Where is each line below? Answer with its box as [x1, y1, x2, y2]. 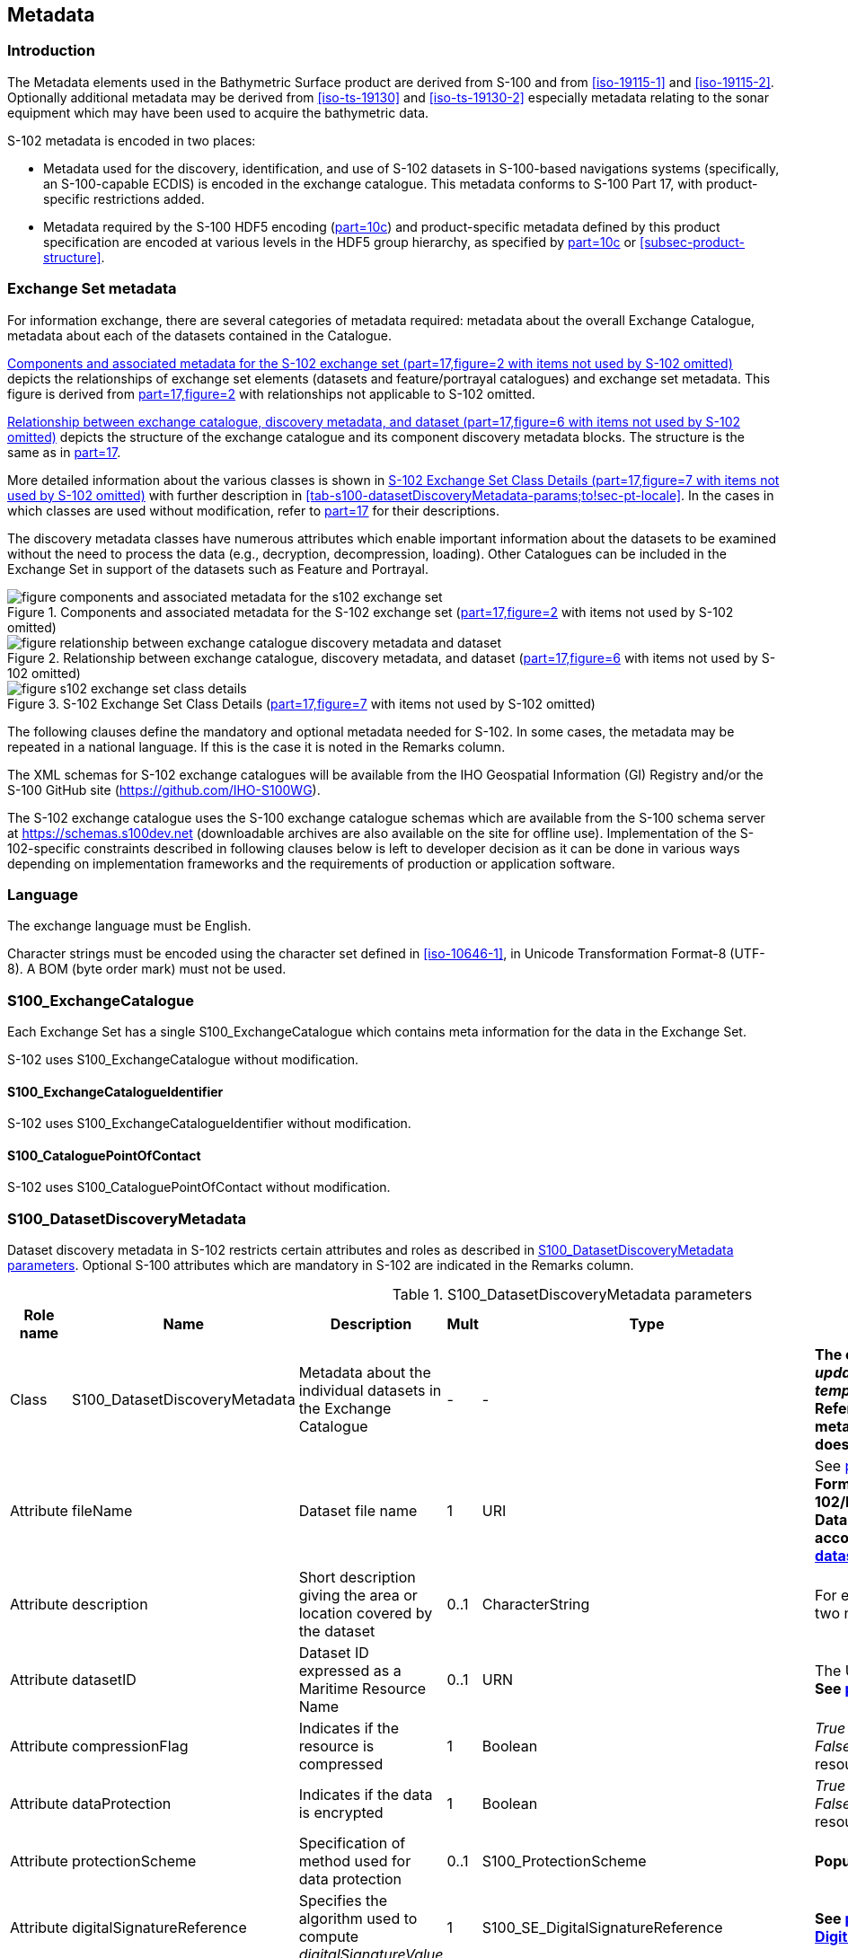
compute [298, 1927, 359, 1946]
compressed [298, 1755, 384, 1774]
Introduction [7, 41, 95, 60]
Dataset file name [298, 1502, 418, 1521]
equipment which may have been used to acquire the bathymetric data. [7, 104, 429, 120]
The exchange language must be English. [7, 918, 252, 934]
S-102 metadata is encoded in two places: [7, 132, 256, 148]
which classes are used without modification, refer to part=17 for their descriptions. [7, 502, 500, 518]
